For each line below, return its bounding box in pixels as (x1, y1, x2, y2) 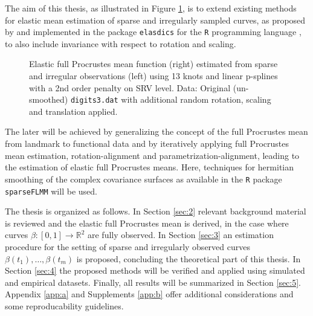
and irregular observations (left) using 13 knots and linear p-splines (29, 69, 278, 82)
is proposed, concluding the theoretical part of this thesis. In (76, 252, 301, 265)
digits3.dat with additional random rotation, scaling (70, 93, 271, 106)
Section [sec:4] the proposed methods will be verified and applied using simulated (5, 264, 305, 277)
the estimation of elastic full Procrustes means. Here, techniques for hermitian (5, 161, 294, 173)
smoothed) (29, 93, 68, 106)
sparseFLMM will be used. (5, 184, 97, 197)
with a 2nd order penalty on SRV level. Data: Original (29, 81, 231, 94)
